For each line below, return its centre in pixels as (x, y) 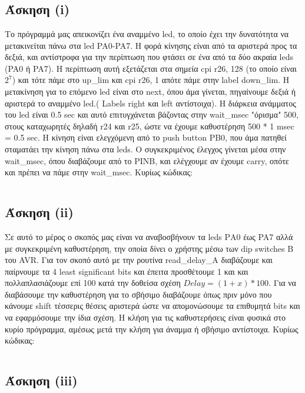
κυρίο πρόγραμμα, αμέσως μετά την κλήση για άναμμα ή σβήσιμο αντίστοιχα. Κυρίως (152, 329)
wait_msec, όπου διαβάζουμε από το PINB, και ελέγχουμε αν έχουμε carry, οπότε (147, 160)
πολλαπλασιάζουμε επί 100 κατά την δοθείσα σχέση (93, 283)
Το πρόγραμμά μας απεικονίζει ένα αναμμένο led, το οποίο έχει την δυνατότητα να (147, 34)
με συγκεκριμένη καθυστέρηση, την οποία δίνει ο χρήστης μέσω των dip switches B (149, 248)
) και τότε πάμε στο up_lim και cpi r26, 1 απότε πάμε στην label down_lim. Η (151, 80)
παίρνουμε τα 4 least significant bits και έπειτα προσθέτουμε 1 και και (127, 271)
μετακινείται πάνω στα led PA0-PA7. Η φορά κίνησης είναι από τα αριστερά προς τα (151, 45)
